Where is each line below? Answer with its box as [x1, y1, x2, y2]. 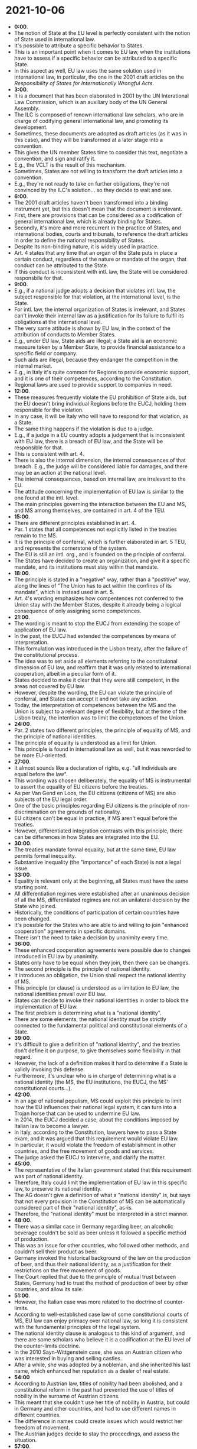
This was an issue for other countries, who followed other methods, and [14, 1241, 189, 1249]
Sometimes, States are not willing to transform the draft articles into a [14, 167, 183, 174]
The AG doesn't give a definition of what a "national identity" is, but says [14, 1191, 191, 1198]
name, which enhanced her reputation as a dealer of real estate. [14, 1367, 170, 1375]
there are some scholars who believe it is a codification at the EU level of [14, 1335, 191, 1343]
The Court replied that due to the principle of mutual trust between [14, 1273, 176, 1280]
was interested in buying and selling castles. [14, 1354, 122, 1362]
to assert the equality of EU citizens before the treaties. [14, 783, 149, 790]
